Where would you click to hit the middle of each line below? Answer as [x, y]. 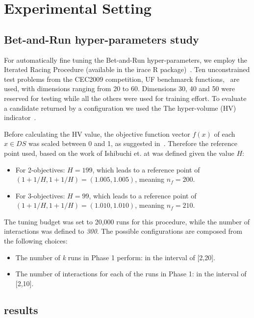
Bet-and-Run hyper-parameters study [102, 39]
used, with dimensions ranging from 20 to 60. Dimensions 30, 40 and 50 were [119, 88]
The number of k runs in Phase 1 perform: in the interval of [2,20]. [115, 257]
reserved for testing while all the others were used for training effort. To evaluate [125, 98]
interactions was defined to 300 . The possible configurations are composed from [123, 231]
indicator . [20, 117]
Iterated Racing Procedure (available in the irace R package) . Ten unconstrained [127, 69]
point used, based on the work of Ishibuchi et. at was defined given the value [119, 153]
